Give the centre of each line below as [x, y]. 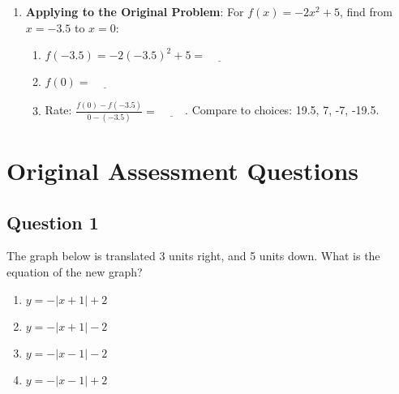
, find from [366, 11]
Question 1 [53, 222]
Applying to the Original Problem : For [135, 11]
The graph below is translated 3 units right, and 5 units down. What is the [193, 256]
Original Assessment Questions [183, 170]
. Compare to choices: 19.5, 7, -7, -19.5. [282, 110]
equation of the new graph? [75, 271]
